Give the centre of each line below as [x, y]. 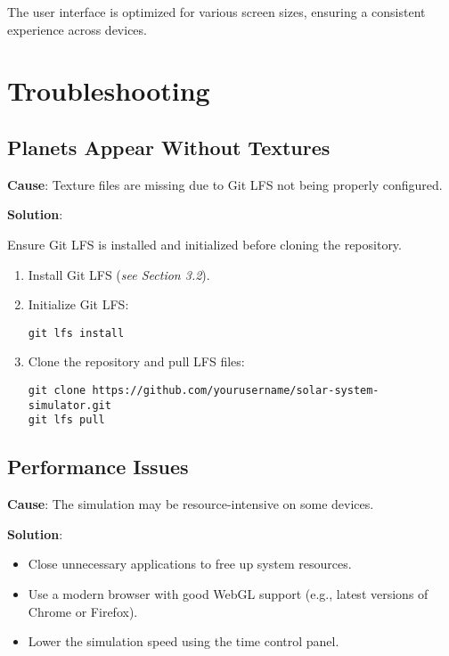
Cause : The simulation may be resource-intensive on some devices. [191, 504]
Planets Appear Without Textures [169, 147]
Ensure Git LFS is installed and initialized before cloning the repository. [204, 244]
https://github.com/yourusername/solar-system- [236, 390]
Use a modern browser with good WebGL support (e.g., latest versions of [228, 593]
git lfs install [76, 333]
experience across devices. [77, 29]
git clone [57, 390]
